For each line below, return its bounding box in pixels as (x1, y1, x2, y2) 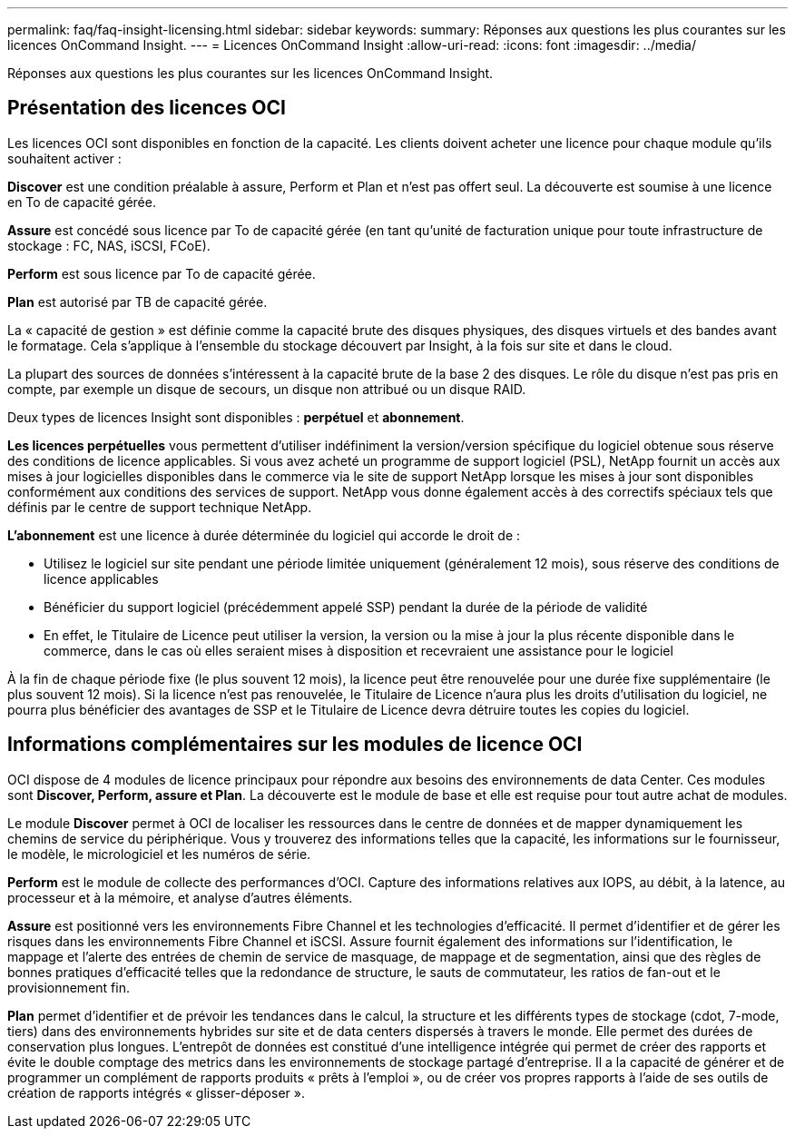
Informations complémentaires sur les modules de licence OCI (7, 733, 583, 756)
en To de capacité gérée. (7, 193, 156, 210)
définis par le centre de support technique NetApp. (7, 499, 312, 515)
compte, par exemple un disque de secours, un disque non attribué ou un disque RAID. (7, 380, 526, 397)
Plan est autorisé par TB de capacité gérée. (7, 293, 268, 310)
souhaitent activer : (7, 150, 122, 166)
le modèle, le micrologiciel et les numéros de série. (7, 845, 311, 862)
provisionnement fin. (7, 979, 130, 995)
